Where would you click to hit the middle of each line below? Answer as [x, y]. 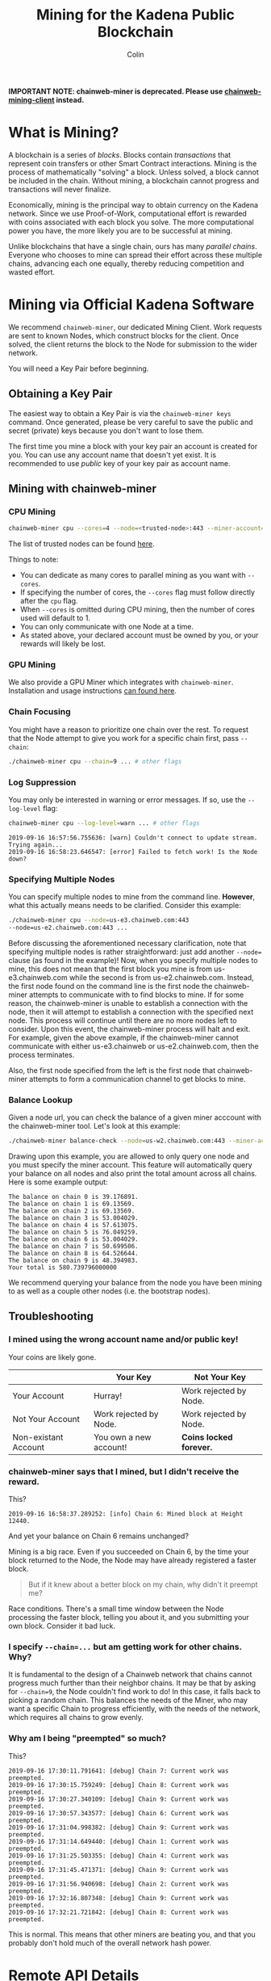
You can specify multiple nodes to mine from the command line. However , [132, 897]
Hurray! [108, 1395]
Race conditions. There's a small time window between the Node [116, 1609]
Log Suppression [42, 782]
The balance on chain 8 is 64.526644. [73, 1254]
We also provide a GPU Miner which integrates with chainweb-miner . [121, 682]
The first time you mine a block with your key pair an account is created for [133, 446]
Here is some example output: [58, 1182]
